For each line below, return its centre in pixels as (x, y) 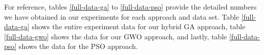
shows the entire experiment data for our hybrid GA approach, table (139, 26)
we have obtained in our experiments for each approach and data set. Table (122, 16)
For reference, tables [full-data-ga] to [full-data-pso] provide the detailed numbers (130, 7)
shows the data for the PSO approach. (78, 46)
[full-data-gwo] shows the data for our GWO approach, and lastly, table (115, 36)
